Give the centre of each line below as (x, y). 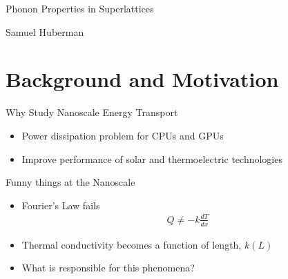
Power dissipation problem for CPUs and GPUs (123, 135)
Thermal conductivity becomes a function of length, (132, 244)
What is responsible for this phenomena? (108, 268)
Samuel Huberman (45, 31)
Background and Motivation (142, 79)
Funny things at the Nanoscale (70, 182)
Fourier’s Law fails (61, 205)
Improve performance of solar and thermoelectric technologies (152, 158)
